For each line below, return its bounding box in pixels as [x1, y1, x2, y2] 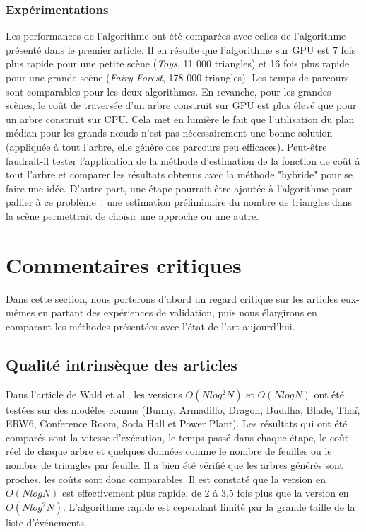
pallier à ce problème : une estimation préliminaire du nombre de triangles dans [6, 195, 353, 209]
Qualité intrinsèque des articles [6, 353, 237, 375]
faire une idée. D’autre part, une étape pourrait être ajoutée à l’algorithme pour [6, 180, 353, 195]
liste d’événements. [6, 514, 87, 529]
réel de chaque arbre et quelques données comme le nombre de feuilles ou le [6, 444, 332, 458]
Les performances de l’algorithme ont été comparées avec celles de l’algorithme [6, 28, 346, 43]
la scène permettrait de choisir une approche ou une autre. [6, 208, 259, 223]
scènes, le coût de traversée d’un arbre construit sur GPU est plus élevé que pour [6, 98, 357, 112]
